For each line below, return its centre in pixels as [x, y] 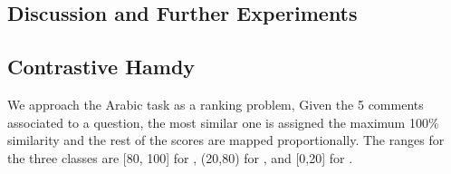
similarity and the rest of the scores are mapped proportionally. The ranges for [226, 140]
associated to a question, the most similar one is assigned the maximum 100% [223, 122]
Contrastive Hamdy [101, 67]
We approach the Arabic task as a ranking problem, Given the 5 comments [216, 104]
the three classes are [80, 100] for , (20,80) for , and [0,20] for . [180, 157]
